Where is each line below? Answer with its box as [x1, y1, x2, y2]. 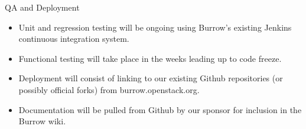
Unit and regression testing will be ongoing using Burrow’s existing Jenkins [18, 21, 292, 33]
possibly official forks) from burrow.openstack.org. [18, 83, 200, 95]
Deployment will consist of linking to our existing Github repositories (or [18, 72, 283, 84]
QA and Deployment [5, 1, 80, 13]
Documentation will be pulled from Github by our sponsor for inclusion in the [18, 103, 302, 115]
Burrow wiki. [18, 115, 66, 127]
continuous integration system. [18, 32, 129, 45]
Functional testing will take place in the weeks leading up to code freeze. [18, 52, 282, 64]
